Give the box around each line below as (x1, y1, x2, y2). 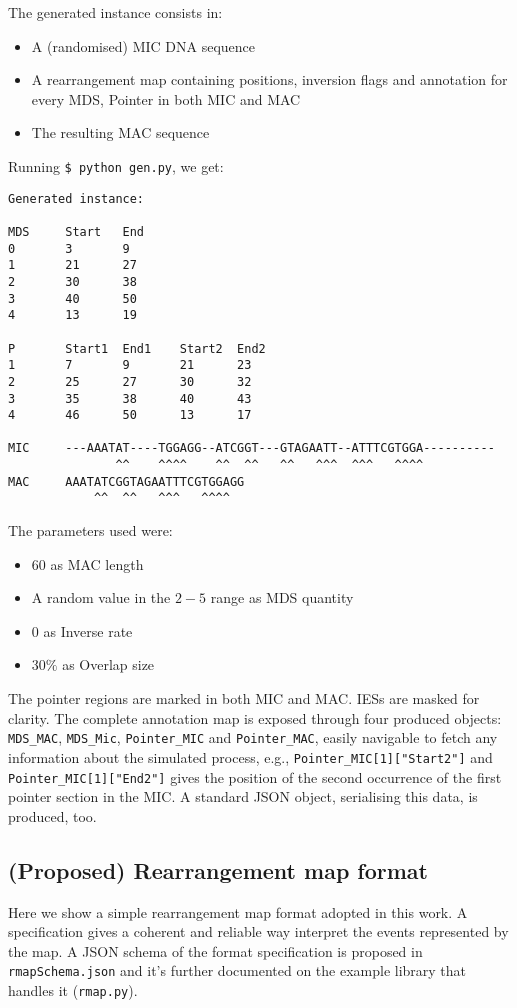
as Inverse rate (43, 620, 133, 641)
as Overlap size (62, 654, 155, 675)
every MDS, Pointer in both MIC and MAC (31, 88, 301, 109)
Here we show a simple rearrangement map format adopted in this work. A (8, 901, 468, 922)
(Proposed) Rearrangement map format (8, 854, 428, 885)
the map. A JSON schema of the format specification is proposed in (8, 940, 423, 961)
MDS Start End (8, 224, 145, 239)
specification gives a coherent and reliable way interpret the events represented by (8, 921, 509, 942)
